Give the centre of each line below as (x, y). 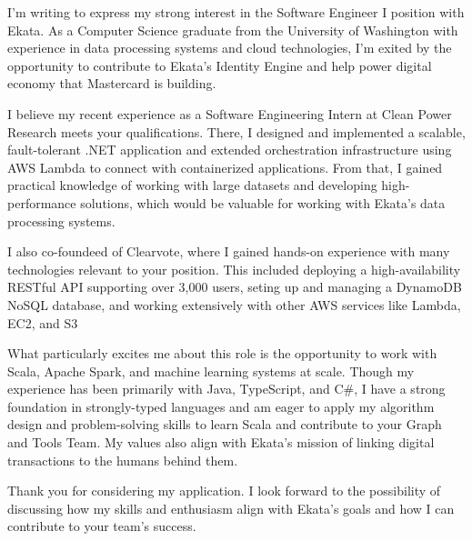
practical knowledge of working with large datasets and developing (192, 185)
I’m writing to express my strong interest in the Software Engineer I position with (236, 12)
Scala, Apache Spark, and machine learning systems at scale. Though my (211, 371)
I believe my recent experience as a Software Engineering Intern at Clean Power (230, 113)
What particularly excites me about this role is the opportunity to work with (222, 353)
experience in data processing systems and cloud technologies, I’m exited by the (230, 48)
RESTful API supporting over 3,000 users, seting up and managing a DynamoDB (235, 287)
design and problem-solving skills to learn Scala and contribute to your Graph (225, 424)
